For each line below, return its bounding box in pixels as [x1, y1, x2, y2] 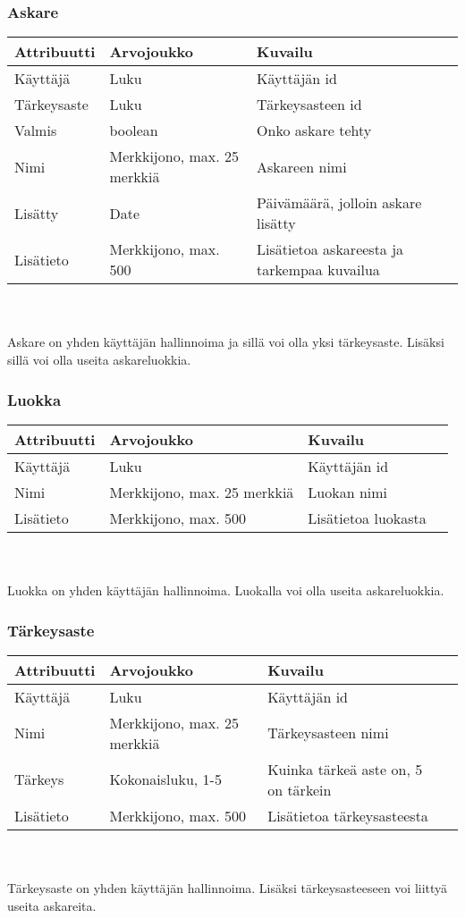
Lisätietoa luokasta [308, 507, 427, 528]
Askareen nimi [257, 156, 347, 177]
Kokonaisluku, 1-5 [109, 769, 222, 790]
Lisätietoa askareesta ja [257, 239, 404, 260]
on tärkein [267, 779, 332, 800]
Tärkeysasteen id [257, 94, 362, 115]
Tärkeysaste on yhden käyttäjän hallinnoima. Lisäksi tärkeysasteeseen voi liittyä [7, 879, 448, 897]
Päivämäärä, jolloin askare [257, 192, 422, 214]
